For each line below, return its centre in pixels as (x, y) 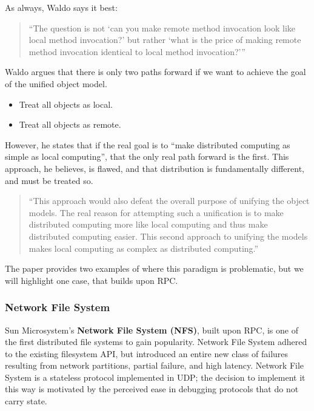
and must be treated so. (49, 180)
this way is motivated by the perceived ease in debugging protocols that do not (152, 389)
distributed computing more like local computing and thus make (148, 224)
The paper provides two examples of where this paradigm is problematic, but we (154, 268)
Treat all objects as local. (66, 104)
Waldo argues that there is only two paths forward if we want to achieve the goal (155, 72)
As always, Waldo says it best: (61, 7)
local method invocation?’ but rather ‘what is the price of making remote (165, 40)
